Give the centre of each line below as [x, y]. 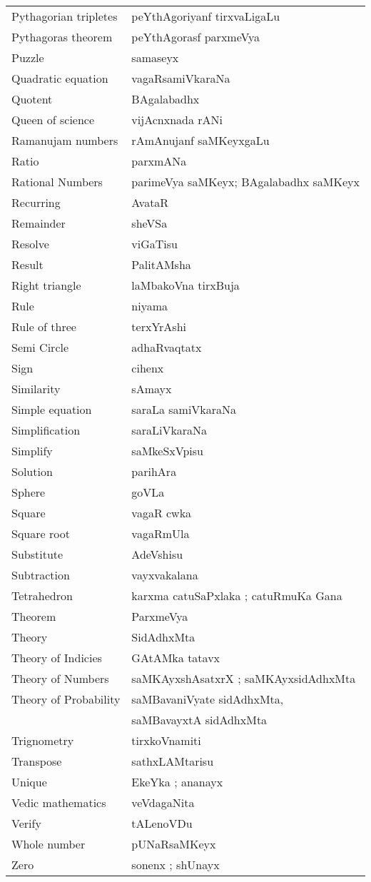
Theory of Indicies [57, 658]
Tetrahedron [42, 595]
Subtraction [41, 575]
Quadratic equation [60, 78]
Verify [26, 823]
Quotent [32, 99]
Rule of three [44, 326]
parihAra [154, 471]
